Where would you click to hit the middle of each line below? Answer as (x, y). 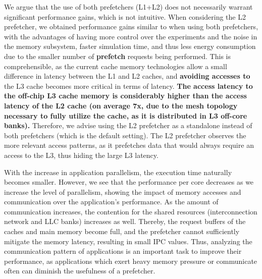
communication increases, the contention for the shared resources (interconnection (131, 211)
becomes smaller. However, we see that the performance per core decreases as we (129, 182)
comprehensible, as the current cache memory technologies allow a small (116, 66)
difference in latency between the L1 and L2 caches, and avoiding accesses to (127, 76)
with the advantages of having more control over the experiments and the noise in (131, 36)
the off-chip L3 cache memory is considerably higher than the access (125, 96)
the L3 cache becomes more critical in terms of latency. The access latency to (128, 86)
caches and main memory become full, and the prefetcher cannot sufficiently (122, 231)
